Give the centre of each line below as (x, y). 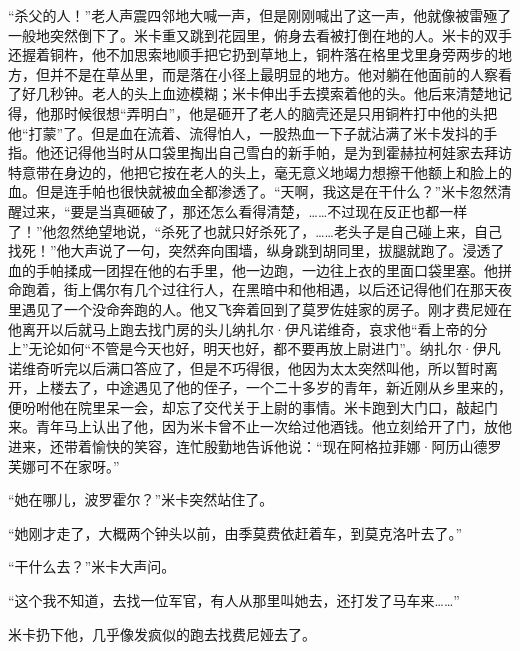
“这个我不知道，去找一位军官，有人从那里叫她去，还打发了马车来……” (234, 600)
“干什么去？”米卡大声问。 (92, 566)
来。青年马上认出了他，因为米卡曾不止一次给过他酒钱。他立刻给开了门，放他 (260, 426)
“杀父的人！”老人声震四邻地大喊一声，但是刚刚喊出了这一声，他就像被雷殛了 (260, 15)
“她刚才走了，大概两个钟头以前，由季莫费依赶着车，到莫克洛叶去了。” (235, 532)
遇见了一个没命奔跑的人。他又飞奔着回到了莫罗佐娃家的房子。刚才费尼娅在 (266, 308)
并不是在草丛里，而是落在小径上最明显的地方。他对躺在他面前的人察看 (280, 73)
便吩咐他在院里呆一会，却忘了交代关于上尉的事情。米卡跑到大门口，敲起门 (253, 406)
